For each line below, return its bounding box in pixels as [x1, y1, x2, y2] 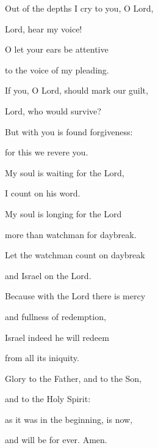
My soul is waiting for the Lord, [5, 166, 124, 179]
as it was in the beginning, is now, [5, 413, 133, 425]
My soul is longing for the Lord [5, 207, 122, 220]
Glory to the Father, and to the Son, [5, 371, 142, 384]
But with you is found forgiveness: [5, 125, 133, 138]
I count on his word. [5, 187, 81, 200]
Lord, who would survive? [5, 104, 101, 117]
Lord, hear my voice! [5, 22, 82, 35]
